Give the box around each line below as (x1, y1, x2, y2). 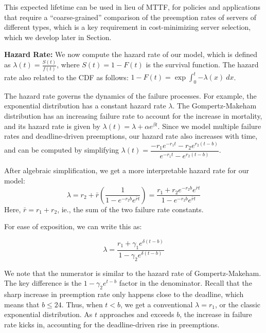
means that (4, 299, 40, 309)
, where (57, 59, 80, 70)
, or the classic (215, 299, 260, 309)
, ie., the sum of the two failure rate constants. (57, 203, 204, 214)
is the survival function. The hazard (146, 59, 259, 70)
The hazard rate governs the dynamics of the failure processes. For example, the (4, 90, 257, 101)
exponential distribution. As (4, 309, 93, 320)
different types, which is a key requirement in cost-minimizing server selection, (4, 22, 251, 32)
